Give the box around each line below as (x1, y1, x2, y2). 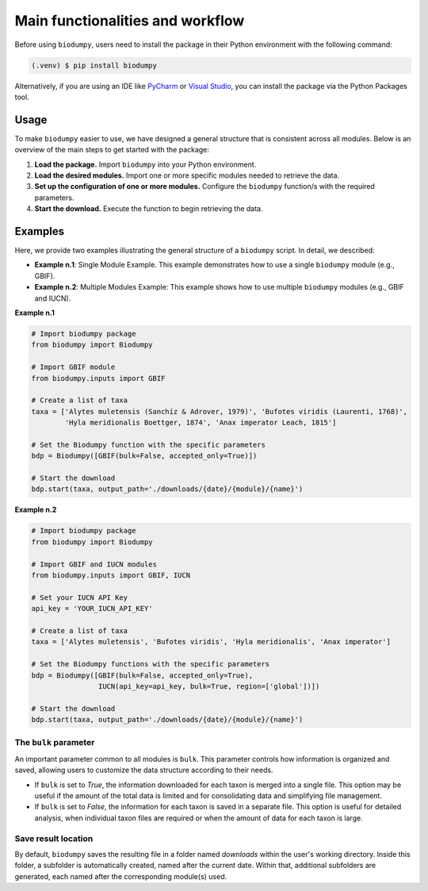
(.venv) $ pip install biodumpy (31, 60, 158, 70)
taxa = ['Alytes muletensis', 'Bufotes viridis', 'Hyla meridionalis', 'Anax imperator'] (31, 637, 392, 647)
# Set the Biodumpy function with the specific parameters (31, 440, 266, 449)
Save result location (14, 833, 94, 844)
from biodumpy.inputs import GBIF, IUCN (31, 571, 190, 579)
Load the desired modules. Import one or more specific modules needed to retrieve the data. (34, 171, 340, 180)
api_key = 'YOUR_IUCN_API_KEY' (31, 604, 154, 613)
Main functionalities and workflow (14, 12, 245, 29)
